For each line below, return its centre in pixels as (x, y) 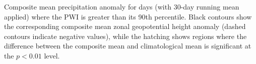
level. (52, 55)
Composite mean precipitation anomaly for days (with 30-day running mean (122, 6)
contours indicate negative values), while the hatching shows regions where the (125, 36)
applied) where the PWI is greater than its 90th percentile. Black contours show (128, 16)
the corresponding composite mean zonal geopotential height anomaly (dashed (125, 26)
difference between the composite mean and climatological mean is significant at (128, 46)
